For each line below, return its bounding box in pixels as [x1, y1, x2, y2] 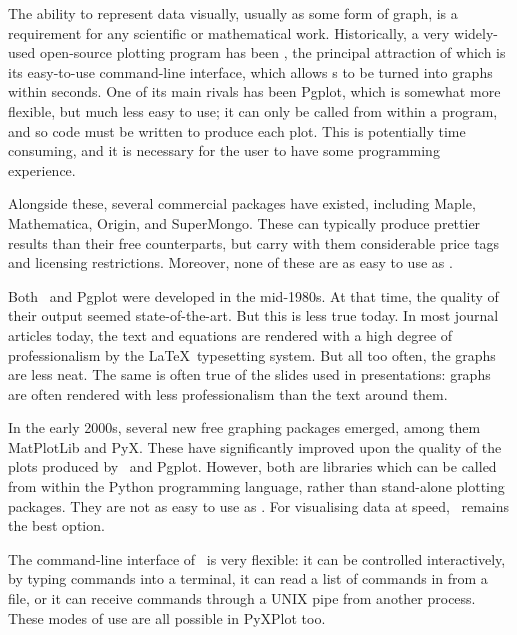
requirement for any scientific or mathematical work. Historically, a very [8, 22, 450, 43]
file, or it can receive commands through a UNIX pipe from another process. [8, 588, 476, 609]
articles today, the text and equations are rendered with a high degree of [8, 324, 453, 345]
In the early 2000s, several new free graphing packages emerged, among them [8, 417, 481, 438]
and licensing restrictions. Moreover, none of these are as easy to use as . [8, 252, 453, 273]
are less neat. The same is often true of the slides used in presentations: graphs [8, 364, 491, 385]
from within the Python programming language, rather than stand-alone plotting [8, 476, 505, 497]
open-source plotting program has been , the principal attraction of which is [39, 42, 506, 63]
